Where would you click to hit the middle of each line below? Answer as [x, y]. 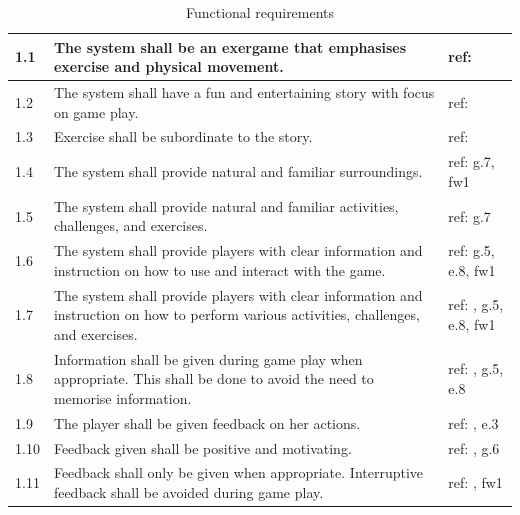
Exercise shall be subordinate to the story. [183, 136]
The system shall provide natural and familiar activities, [226, 205]
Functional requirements [260, 12]
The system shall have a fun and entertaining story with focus [244, 92]
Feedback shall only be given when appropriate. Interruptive [238, 472]
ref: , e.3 [473, 422]
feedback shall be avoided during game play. [188, 491]
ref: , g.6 [474, 447]
